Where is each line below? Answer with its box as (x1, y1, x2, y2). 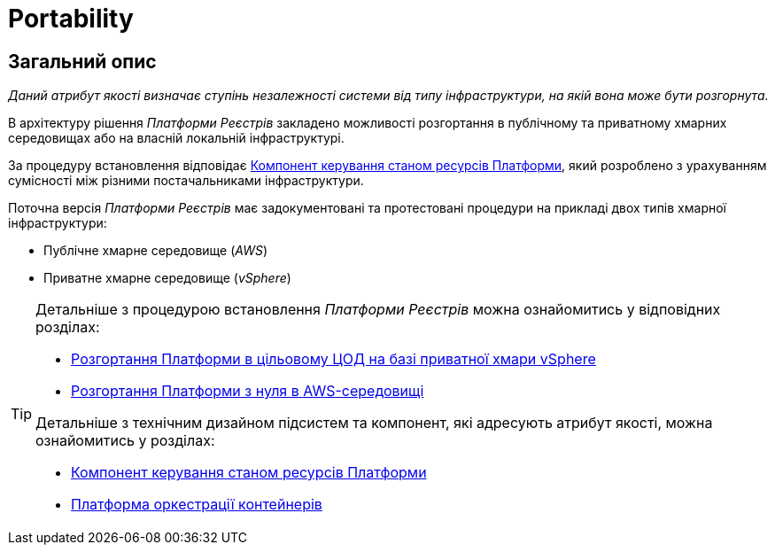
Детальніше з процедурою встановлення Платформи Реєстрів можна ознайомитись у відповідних (35, 300, 721, 319)
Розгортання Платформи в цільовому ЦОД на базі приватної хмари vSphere (71, 350, 596, 369)
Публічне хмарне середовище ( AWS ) (43, 243, 268, 259)
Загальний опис (8, 50, 157, 73)
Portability (8, 4, 134, 34)
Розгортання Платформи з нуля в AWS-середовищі (71, 382, 424, 400)
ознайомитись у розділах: (35, 431, 215, 450)
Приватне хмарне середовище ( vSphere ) (43, 270, 291, 286)
